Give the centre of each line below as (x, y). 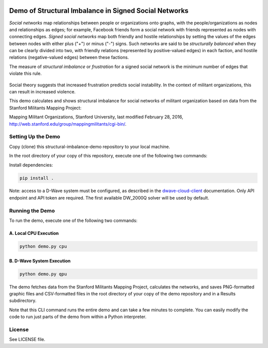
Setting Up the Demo (35, 137)
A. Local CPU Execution (34, 233)
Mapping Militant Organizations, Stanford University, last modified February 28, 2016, (96, 117)
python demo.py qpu (43, 274)
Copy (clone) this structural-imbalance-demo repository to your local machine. (90, 146)
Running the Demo (32, 210)
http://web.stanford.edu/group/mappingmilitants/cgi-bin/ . (68, 124)
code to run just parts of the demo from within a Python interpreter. (78, 317)
